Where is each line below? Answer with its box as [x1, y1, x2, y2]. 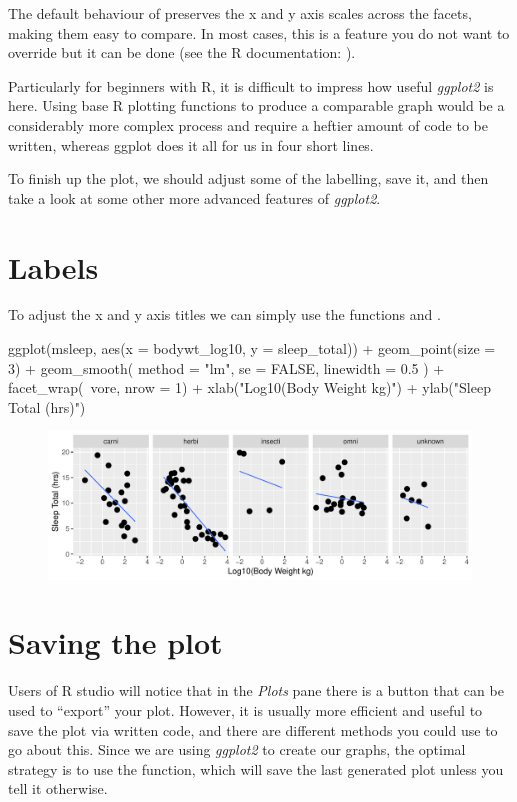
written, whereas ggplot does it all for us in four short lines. [8, 134, 374, 155]
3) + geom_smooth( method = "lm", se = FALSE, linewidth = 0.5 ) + [8, 357, 445, 378]
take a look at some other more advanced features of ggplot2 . [8, 187, 381, 208]
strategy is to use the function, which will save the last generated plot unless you [8, 758, 504, 779]
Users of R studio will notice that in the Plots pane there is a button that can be [8, 680, 504, 701]
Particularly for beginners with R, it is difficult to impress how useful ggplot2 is [8, 75, 494, 96]
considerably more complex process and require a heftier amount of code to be [8, 114, 488, 135]
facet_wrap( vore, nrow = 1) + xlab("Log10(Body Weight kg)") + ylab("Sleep [8, 377, 491, 398]
